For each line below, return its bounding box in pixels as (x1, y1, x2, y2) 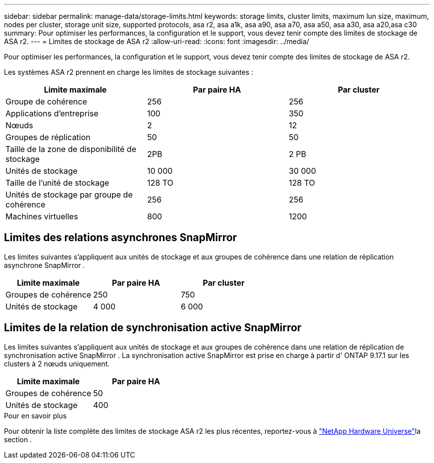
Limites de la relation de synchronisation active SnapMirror (4, 321, 302, 334)
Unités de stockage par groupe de (5, 190, 133, 200)
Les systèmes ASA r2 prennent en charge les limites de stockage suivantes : (4, 68, 254, 76)
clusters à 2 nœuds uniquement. (4, 359, 110, 368)
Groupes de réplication (5, 132, 91, 142)
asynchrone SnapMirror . (4, 260, 85, 269)
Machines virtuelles (5, 211, 78, 221)
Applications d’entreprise (5, 108, 99, 118)
